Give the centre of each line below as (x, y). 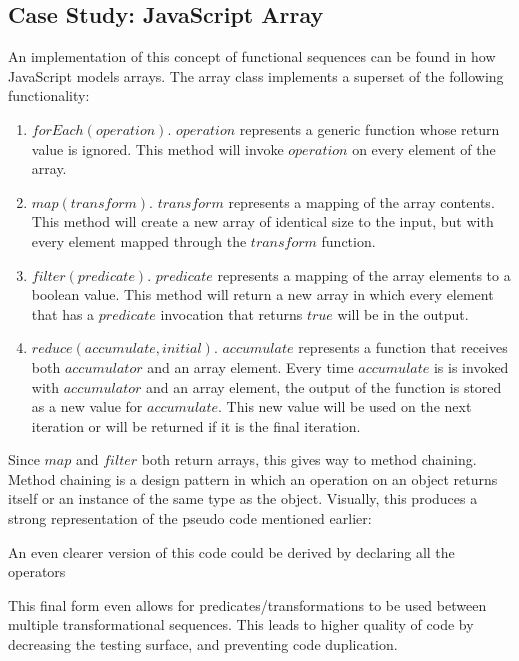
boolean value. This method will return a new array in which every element (262, 294)
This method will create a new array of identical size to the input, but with (262, 221)
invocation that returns (231, 313)
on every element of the (424, 148)
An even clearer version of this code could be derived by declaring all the (231, 551)
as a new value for (87, 406)
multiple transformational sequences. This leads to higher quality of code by (241, 624)
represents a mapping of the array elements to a (364, 274)
